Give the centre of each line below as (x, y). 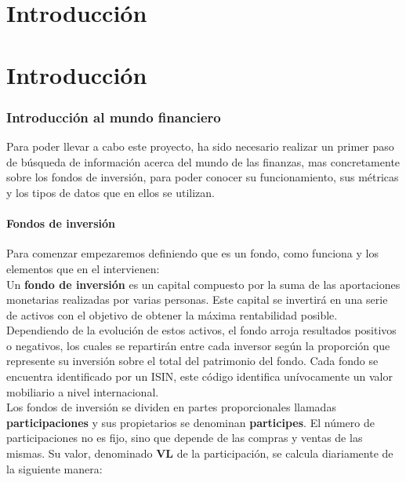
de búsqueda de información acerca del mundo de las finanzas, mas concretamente (203, 161)
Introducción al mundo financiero (114, 117)
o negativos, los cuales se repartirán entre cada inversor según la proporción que (198, 345)
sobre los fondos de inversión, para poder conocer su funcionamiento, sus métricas (203, 177)
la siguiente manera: (54, 468)
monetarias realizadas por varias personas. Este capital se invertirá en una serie (197, 299)
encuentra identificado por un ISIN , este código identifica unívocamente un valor (199, 376)
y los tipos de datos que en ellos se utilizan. (111, 192)
